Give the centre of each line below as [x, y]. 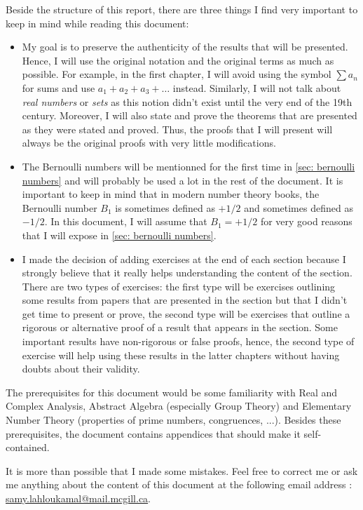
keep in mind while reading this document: [97, 23]
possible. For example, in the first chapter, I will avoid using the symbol [177, 74]
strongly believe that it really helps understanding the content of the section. [187, 273]
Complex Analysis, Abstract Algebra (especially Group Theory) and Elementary [179, 406]
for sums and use [59, 87]
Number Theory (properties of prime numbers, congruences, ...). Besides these [173, 420]
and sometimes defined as [299, 207]
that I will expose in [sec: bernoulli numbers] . [119, 235]
